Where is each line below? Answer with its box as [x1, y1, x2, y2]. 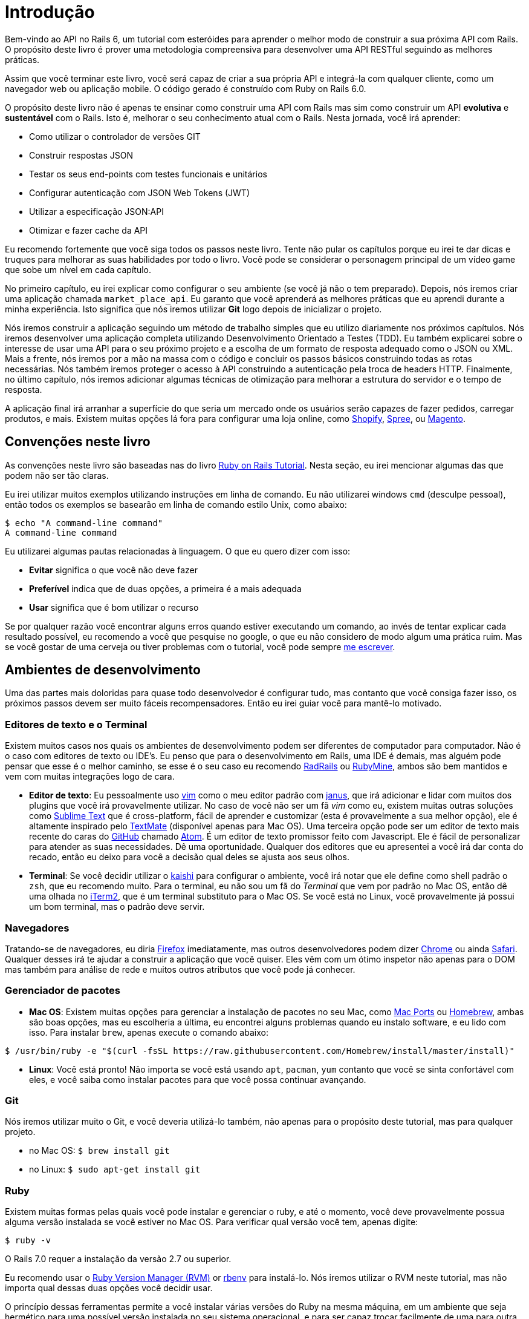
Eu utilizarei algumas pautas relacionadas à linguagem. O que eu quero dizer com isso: [5, 545, 351, 556]
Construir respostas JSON [29, 150, 134, 160]
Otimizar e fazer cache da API [29, 225, 148, 235]
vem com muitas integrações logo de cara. [5, 771, 175, 782]
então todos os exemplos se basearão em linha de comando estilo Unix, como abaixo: [5, 499, 347, 510]
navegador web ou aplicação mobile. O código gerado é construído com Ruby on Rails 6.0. [5, 83, 366, 94]
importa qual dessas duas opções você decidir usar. [5, 1283, 213, 1294]
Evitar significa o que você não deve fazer [29, 564, 198, 575]
